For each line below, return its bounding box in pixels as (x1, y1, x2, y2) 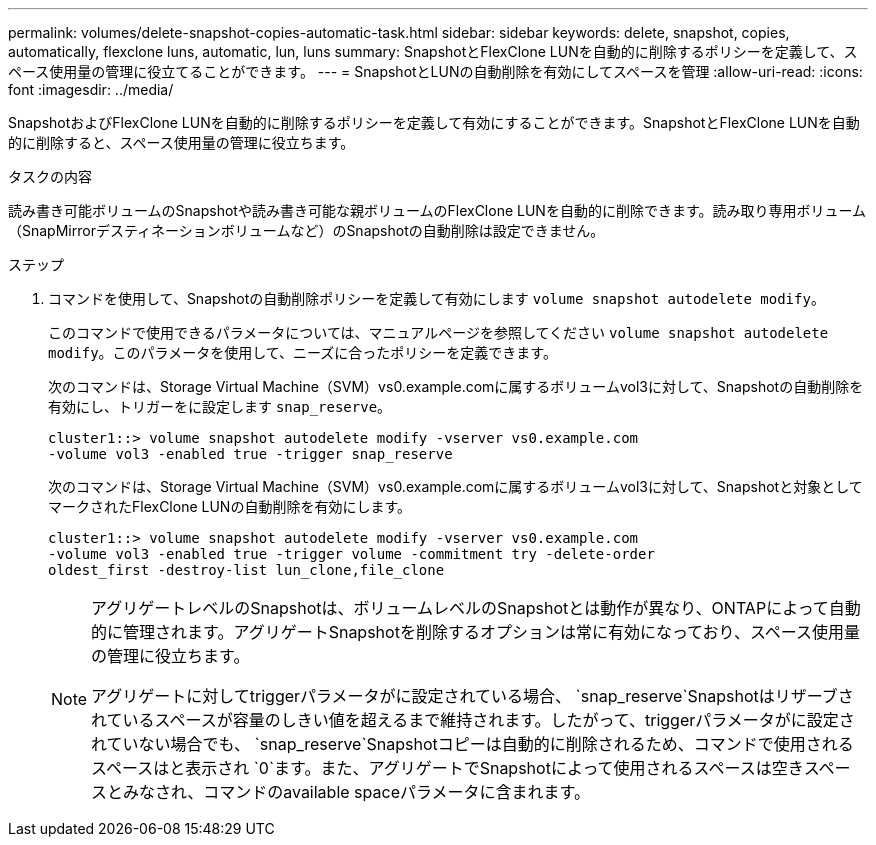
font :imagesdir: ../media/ (8, 81, 174, 98)
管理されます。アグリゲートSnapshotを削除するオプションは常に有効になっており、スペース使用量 (123, 622, 861, 642)
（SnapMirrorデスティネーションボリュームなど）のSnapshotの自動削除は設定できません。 (8, 222, 605, 239)
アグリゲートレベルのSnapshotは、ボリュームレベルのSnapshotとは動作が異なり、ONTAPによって (91, 598, 829, 618)
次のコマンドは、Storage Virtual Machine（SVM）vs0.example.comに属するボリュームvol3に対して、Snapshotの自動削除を (48, 378, 864, 395)
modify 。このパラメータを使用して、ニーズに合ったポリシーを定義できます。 (48, 344, 557, 361)
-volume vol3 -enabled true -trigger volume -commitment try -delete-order (48, 546, 655, 562)
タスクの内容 (8, 168, 92, 185)
